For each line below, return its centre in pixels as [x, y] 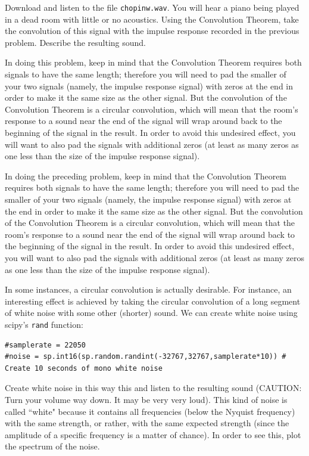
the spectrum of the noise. [52, 446]
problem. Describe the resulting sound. [76, 42]
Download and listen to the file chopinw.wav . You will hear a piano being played [152, 7]
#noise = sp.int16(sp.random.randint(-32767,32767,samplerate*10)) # [146, 357]
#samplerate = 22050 [46, 345]
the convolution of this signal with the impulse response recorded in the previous [152, 31]
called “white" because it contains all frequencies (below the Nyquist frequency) [150, 411]
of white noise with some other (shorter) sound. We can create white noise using [151, 313]
